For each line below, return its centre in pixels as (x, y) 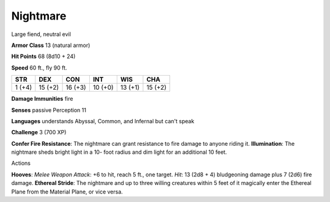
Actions (21, 163)
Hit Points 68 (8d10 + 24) (43, 56)
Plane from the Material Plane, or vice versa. (67, 192)
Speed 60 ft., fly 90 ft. (39, 68)
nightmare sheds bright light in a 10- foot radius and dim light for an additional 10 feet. (119, 152)
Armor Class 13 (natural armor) (51, 45)
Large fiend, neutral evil (41, 34)
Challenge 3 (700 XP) (39, 132)
